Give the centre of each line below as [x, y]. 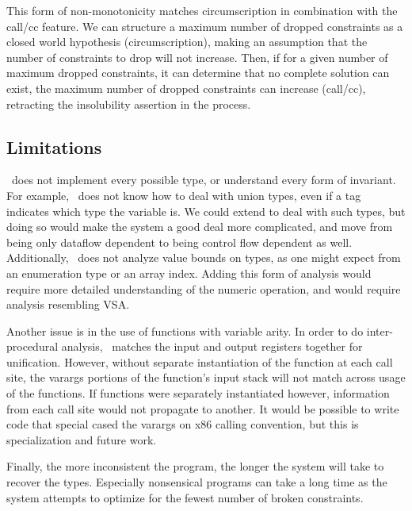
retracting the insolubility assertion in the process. [129, 104]
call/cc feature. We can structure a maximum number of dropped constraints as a [205, 26]
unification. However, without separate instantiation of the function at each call [200, 361]
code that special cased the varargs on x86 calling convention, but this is [183, 424]
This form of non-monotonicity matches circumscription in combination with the [202, 10]
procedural [32, 346]
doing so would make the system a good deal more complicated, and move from [200, 227]
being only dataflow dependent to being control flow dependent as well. [179, 242]
